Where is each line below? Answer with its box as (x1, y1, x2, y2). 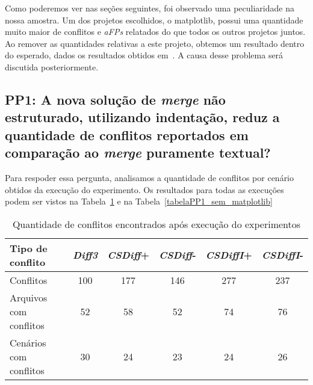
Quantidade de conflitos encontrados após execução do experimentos (12, 217, 301, 231)
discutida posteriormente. (5, 60, 99, 73)
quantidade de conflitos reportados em (5, 125, 249, 144)
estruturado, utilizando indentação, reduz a (5, 108, 280, 126)
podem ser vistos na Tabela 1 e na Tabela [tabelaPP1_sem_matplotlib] (5, 195, 273, 208)
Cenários (10, 335, 46, 350)
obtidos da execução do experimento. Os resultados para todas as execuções (5, 183, 284, 196)
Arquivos (10, 290, 48, 304)
